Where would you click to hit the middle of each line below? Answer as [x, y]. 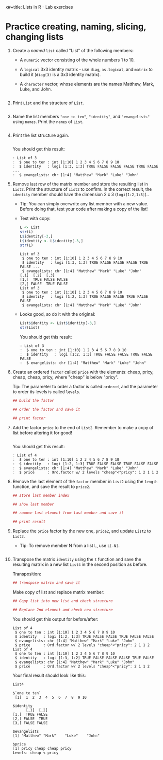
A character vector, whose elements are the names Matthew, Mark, [87, 84]
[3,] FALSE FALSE [30, 723]
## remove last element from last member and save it [68, 513]
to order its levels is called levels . [46, 392]
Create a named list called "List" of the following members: [73, 50]
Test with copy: [35, 218]
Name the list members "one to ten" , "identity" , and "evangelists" [81, 116]
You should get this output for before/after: [55, 619]
